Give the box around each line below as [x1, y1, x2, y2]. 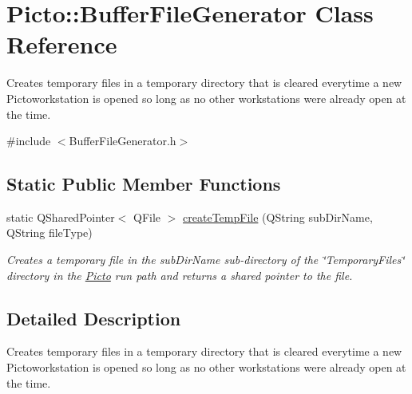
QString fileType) [6, 224, 93, 241]
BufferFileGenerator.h [69, 132, 176, 149]
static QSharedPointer [6, 208, 115, 225]
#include [6, 132, 51, 149]
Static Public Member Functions [6, 171, 281, 196]
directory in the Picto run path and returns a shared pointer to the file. [6, 266, 353, 283]
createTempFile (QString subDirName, [183, 208, 373, 225]
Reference [6, 28, 117, 61]
